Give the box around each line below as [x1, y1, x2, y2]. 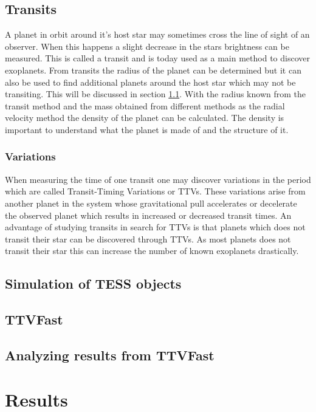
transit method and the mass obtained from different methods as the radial [5, 99, 285, 112]
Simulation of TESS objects [5, 274, 182, 293]
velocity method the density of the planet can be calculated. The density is [5, 111, 284, 124]
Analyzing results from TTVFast [5, 345, 215, 364]
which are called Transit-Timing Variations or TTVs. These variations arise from [5, 185, 306, 197]
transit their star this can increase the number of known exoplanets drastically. [5, 244, 299, 257]
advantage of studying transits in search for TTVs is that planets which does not [5, 221, 306, 233]
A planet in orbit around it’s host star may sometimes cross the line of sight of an [5, 28, 310, 41]
